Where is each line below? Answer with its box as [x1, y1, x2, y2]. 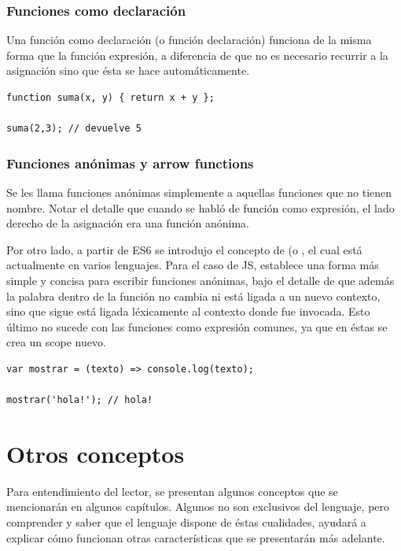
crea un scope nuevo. [6, 334, 106, 350]
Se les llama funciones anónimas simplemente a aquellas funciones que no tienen [6, 184, 392, 200]
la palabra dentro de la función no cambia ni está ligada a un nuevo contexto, [6, 287, 381, 304]
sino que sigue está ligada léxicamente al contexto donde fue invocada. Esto [6, 303, 370, 320]
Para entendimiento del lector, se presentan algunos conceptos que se [6, 483, 338, 499]
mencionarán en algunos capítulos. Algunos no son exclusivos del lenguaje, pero [6, 498, 390, 515]
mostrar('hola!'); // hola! [6, 394, 153, 406]
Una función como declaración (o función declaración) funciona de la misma [6, 31, 372, 48]
